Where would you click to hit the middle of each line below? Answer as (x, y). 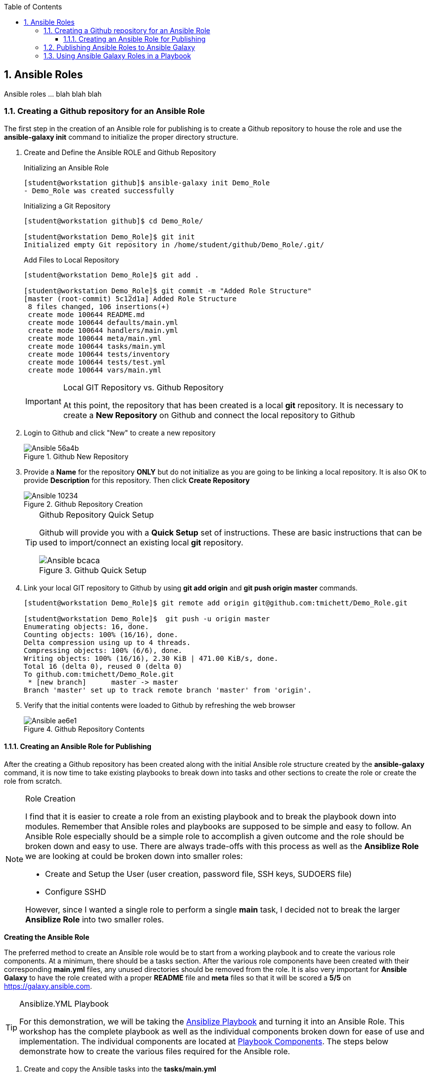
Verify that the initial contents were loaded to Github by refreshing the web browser (160, 705)
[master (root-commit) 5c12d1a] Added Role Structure (130, 298)
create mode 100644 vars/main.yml (95, 370)
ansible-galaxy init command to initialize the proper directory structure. (121, 137)
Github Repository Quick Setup (96, 514)
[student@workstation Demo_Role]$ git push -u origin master (147, 619)
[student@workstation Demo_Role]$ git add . (112, 275)
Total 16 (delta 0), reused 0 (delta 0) (103, 666)
